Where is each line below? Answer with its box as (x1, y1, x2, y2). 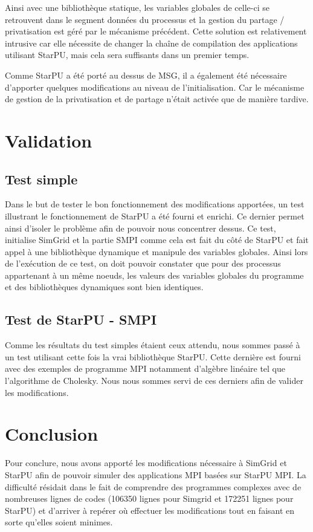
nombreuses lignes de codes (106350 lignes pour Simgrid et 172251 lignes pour (5, 492, 294, 505)
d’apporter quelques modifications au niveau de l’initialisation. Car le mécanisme (5, 80, 305, 93)
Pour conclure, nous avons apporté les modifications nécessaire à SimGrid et (5, 456, 287, 469)
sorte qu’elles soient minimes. (5, 516, 113, 528)
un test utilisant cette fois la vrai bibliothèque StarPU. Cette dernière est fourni (5, 350, 301, 363)
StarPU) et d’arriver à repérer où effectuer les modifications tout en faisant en (5, 504, 295, 516)
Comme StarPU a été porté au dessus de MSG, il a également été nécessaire (5, 68, 287, 81)
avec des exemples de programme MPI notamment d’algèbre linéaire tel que (5, 362, 286, 375)
